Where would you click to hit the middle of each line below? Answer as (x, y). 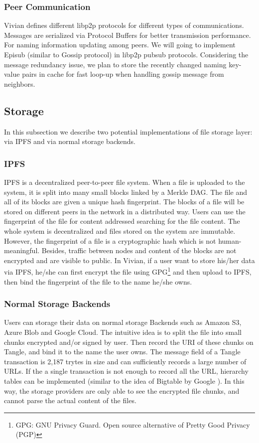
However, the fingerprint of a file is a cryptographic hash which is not (110, 240)
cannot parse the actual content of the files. (70, 400)
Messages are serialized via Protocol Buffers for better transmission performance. (128, 35)
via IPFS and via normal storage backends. (70, 141)
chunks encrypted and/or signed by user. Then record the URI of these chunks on (129, 342)
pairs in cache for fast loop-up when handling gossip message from (123, 74)
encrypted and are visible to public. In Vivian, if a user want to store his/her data (129, 260)
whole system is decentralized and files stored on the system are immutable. (120, 230)
